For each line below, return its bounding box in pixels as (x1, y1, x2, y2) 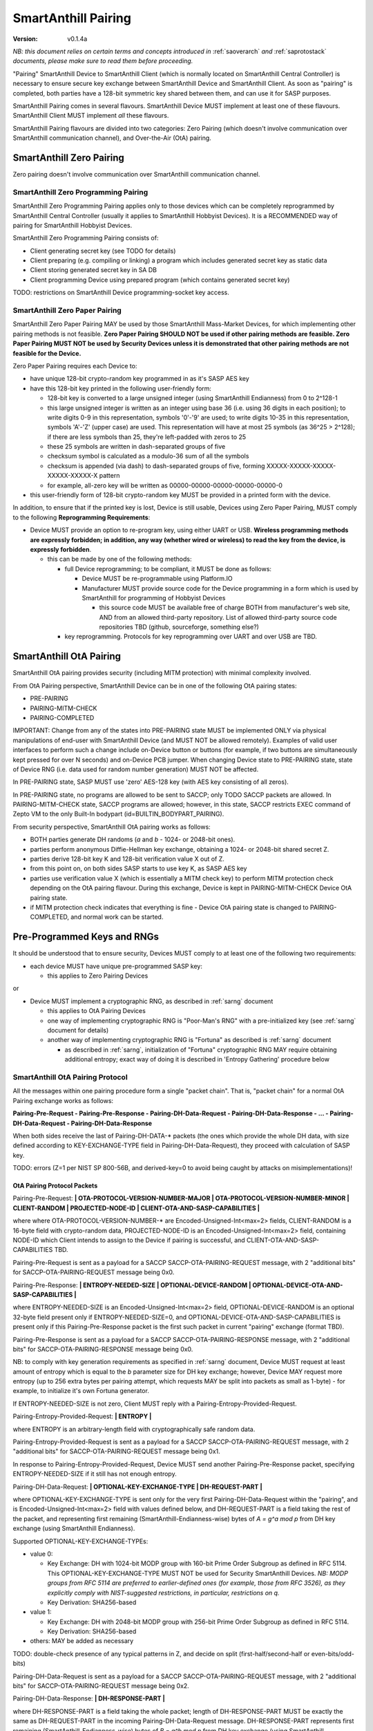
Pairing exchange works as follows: (12, 1096, 114, 1104)
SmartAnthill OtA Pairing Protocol (12, 1072, 128, 1082)
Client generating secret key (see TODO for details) (30, 246, 176, 255)
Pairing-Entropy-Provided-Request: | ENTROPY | (12, 1412, 152, 1421)
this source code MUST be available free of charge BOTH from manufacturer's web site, (99, 603, 350, 612)
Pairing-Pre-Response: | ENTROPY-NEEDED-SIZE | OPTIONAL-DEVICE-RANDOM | (12, 1281, 251, 1289)
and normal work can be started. (70, 913, 164, 921)
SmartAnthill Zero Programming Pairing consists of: (12, 234, 159, 242)
